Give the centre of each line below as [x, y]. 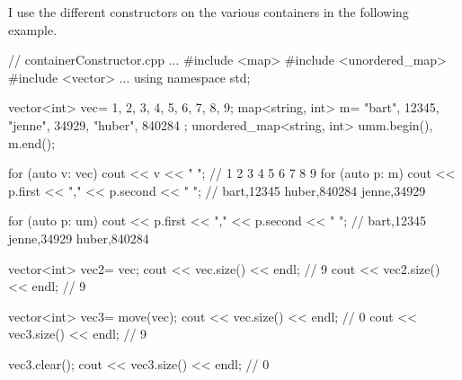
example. [33, 29]
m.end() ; [32, 142]
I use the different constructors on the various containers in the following [209, 12]
